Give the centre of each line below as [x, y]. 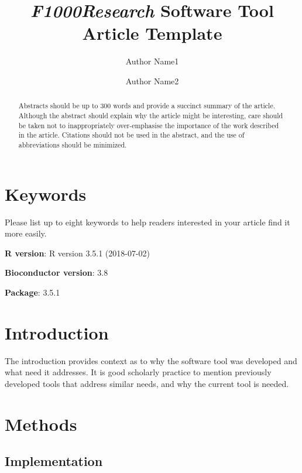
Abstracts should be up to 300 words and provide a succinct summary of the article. [147, 106]
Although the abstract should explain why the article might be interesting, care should [151, 115]
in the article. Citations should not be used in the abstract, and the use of [131, 135]
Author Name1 [152, 61]
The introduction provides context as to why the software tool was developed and [151, 360]
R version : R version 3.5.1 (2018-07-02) [78, 253]
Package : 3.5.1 [32, 292]
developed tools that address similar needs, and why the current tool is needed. [147, 383]
